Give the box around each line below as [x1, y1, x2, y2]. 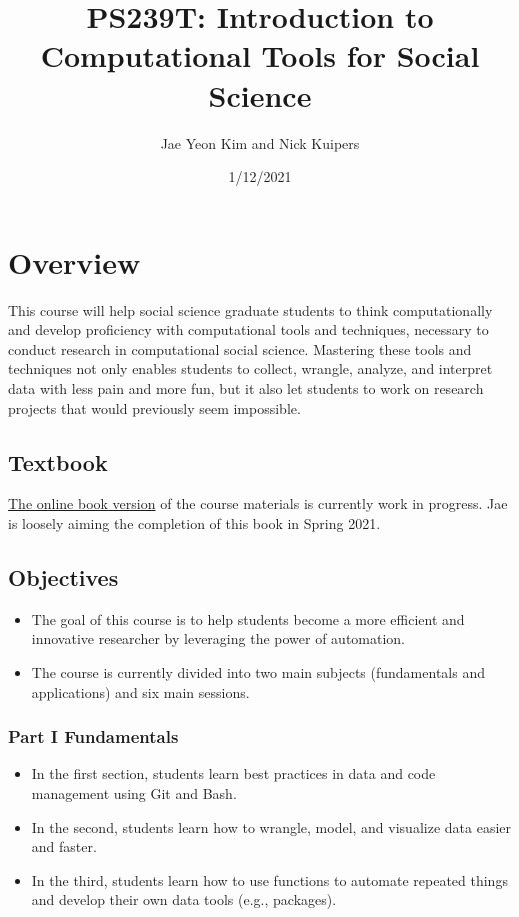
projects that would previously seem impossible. [8, 397, 301, 418]
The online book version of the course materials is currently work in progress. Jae [8, 493, 508, 514]
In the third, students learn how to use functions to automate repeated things [31, 869, 508, 890]
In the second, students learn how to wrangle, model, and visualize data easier [31, 816, 512, 837]
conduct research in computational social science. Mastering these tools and [8, 338, 472, 359]
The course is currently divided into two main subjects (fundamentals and [31, 661, 485, 682]
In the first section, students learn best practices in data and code [31, 763, 436, 784]
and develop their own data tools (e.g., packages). [31, 889, 337, 910]
